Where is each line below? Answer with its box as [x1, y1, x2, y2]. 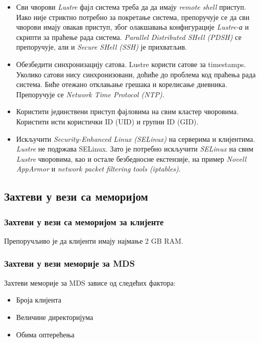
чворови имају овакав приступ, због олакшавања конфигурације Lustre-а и [16, 22, 249, 32]
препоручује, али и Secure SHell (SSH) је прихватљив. [16, 41, 187, 52]
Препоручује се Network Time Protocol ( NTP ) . [16, 89, 164, 99]
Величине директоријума [16, 311, 93, 322]
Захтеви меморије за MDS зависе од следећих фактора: [4, 277, 176, 288]
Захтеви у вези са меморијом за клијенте [4, 215, 164, 228]
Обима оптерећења [16, 329, 75, 339]
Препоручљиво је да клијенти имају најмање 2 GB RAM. [4, 235, 183, 246]
